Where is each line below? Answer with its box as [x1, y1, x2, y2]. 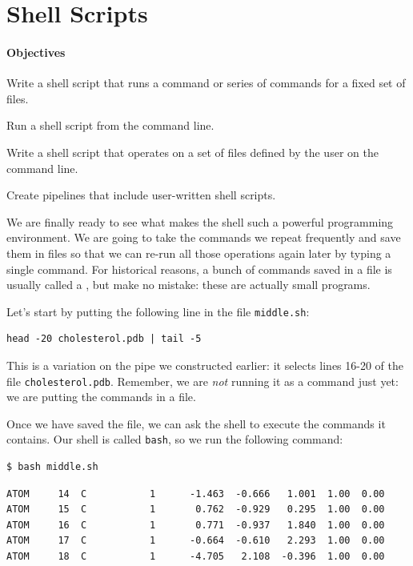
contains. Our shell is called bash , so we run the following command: [6, 431, 343, 448]
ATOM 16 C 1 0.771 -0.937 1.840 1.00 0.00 [6, 519, 385, 531]
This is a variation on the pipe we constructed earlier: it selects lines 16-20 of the [6, 356, 404, 373]
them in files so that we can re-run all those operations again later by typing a [6, 244, 391, 261]
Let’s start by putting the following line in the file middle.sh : [6, 303, 310, 319]
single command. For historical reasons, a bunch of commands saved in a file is [6, 260, 392, 277]
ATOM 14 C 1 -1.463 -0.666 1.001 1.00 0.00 [6, 488, 385, 500]
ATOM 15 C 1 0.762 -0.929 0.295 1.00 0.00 [6, 504, 385, 516]
